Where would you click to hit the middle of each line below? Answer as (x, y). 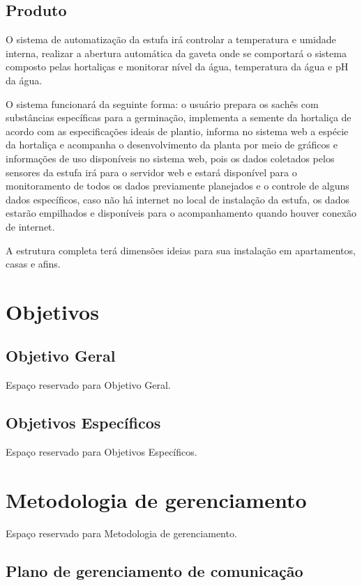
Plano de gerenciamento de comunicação (154, 570)
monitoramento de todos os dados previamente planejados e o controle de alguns (178, 186)
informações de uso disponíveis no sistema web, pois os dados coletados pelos (170, 158)
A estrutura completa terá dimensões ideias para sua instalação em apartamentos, (181, 250)
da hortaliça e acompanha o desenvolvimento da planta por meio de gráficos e (172, 145)
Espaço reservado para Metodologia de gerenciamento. (121, 533)
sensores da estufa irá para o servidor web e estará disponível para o (151, 172)
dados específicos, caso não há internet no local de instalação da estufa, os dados (178, 199)
